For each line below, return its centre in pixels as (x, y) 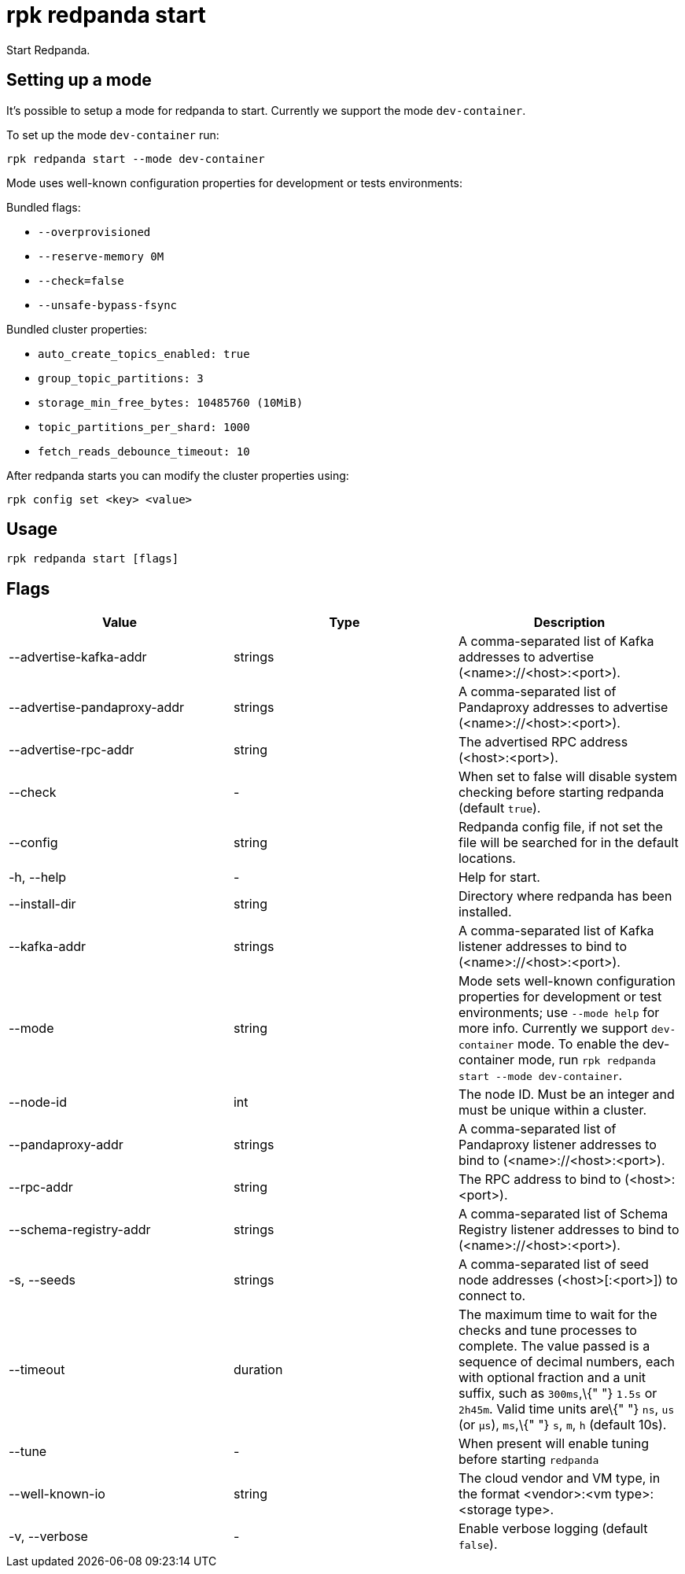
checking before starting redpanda (561, 793)
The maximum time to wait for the (558, 1315)
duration (258, 1370)
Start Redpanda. (48, 50)
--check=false (81, 280)
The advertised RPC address (543, 742)
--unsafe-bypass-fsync (108, 305)
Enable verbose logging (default (553, 1529)
